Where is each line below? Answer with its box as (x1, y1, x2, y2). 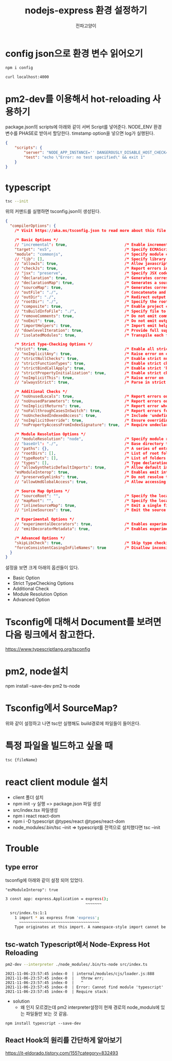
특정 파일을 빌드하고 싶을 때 (5, 740, 113, 752)
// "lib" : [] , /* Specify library (14, 257, 166, 262)
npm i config (5, 65, 33, 70)
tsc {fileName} (5, 757, 38, 763)
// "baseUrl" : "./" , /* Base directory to (14, 441, 170, 447)
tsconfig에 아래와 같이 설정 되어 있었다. (5, 877, 84, 883)
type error (5, 863, 38, 872)
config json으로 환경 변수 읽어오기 (5, 48, 143, 59)
